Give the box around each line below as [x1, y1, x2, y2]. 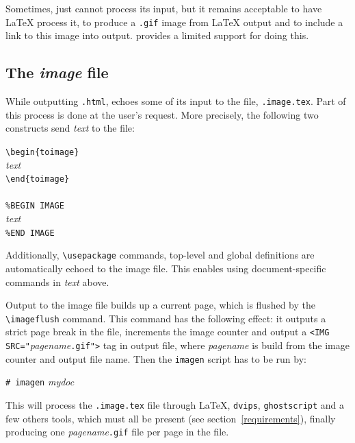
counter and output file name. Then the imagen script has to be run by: [5, 351, 306, 366]
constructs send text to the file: [5, 121, 135, 135]
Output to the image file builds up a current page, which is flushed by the [5, 298, 315, 312]
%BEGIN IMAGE [5, 201, 64, 211]
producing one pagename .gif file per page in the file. [5, 424, 229, 439]
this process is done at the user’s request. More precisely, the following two [5, 107, 319, 121]
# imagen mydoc [5, 374, 75, 389]
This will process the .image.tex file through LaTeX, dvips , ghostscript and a [5, 398, 345, 412]
